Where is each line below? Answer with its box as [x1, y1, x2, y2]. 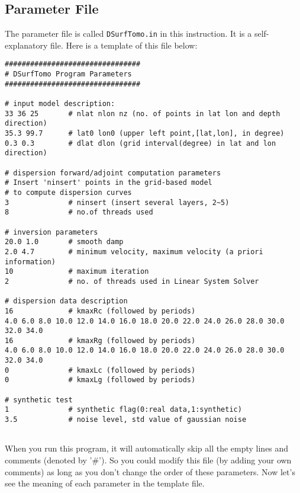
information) [5, 257, 56, 266]
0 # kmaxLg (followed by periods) [5, 376, 196, 385]
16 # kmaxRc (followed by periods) [5, 306, 196, 315]
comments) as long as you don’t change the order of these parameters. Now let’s [5, 465, 295, 478]
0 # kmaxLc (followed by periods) [5, 366, 196, 374]
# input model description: [5, 100, 115, 108]
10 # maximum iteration [5, 267, 149, 276]
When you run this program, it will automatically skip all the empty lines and [5, 442, 289, 454]
